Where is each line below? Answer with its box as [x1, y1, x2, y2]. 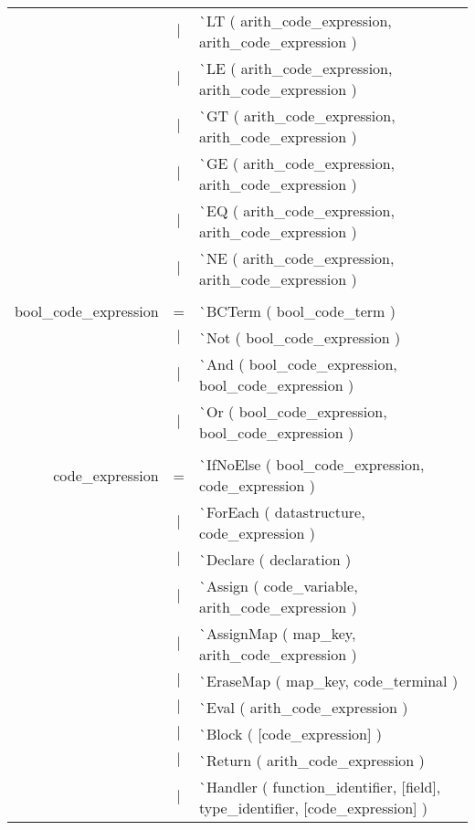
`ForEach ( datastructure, [199, 501, 365, 522]
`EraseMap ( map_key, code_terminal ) [199, 670, 459, 691]
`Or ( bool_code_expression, [199, 401, 387, 422]
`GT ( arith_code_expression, [199, 105, 396, 126]
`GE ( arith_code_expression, [199, 152, 395, 173]
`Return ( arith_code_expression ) [199, 750, 425, 771]
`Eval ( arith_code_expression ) [199, 697, 408, 718]
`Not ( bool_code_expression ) [199, 327, 401, 348]
